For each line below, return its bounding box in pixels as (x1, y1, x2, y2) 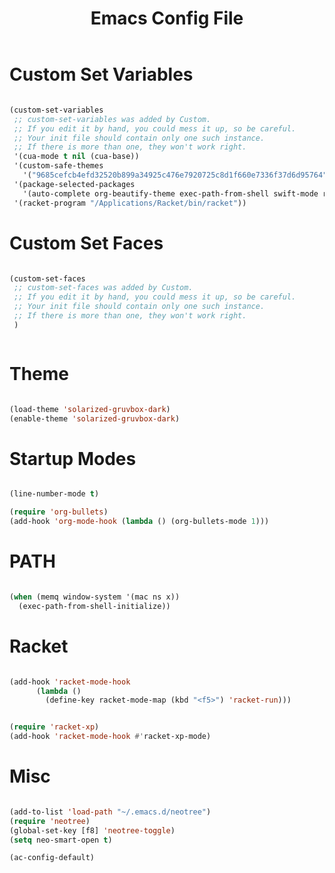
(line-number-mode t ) (9, 489, 100, 499)
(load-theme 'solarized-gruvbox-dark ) (9, 404, 171, 414)
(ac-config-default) (9, 853, 96, 863)
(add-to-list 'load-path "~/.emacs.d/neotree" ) (9, 807, 212, 817)
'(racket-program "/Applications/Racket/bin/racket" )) (13, 198, 247, 208)
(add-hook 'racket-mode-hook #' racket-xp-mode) (9, 732, 212, 742)
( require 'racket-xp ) (9, 722, 100, 732)
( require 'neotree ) (9, 816, 91, 826)
